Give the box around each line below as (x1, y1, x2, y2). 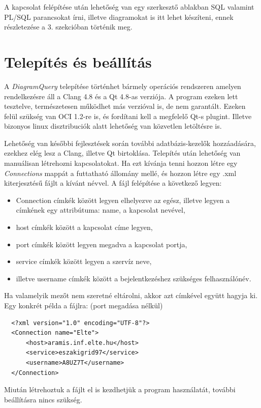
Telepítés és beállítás (4, 51, 152, 72)
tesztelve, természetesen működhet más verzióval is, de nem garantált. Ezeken (4, 101, 246, 111)
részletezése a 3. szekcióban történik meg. (4, 21, 133, 32)
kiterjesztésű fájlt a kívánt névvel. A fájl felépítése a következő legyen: (4, 178, 222, 188)
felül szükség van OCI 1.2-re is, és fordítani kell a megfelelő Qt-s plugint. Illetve (4, 110, 252, 121)
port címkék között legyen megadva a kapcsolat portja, (16, 239, 187, 249)
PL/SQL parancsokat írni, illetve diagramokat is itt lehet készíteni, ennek (4, 11, 234, 22)
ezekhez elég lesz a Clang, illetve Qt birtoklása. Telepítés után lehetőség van (4, 148, 241, 158)
